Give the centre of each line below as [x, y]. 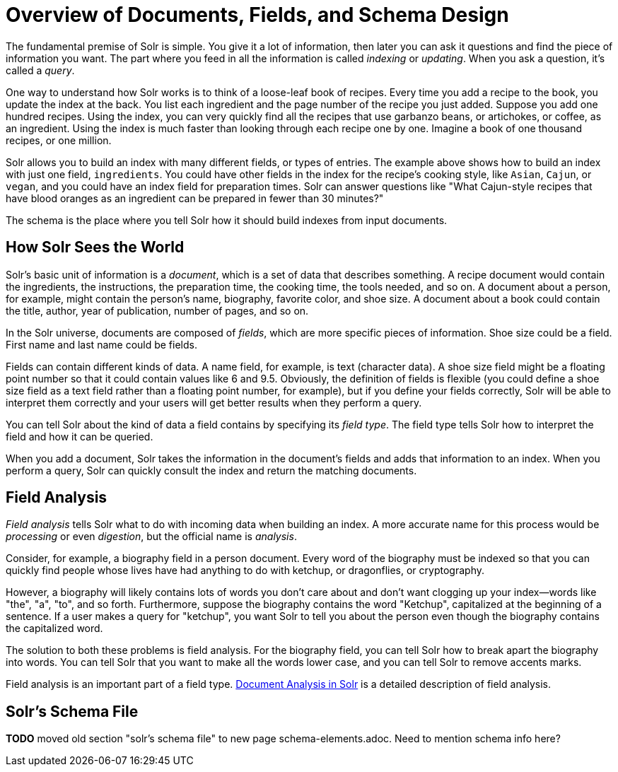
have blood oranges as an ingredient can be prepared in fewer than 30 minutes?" [195, 198]
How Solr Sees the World [95, 247]
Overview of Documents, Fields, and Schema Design [257, 15]
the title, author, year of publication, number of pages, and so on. [157, 310]
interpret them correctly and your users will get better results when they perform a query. [214, 402]
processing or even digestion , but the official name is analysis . [151, 537]
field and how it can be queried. [80, 436]
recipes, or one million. [59, 140]
